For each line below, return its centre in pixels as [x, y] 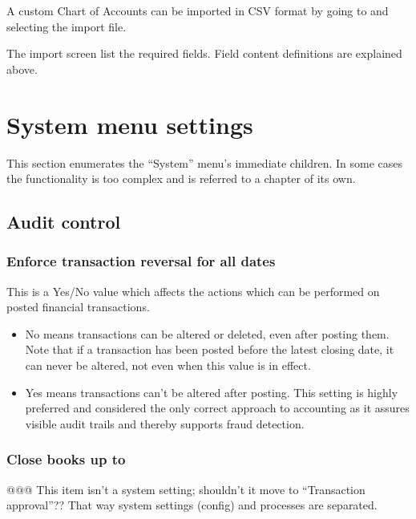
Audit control [64, 222]
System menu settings [130, 124]
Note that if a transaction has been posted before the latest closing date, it [210, 349]
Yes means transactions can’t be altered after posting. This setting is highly [212, 392]
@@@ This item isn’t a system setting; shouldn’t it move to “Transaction [186, 489]
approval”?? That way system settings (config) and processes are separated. [192, 505]
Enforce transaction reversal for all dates [141, 261]
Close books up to [66, 459]
